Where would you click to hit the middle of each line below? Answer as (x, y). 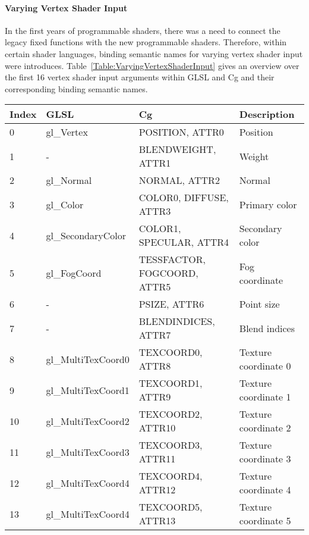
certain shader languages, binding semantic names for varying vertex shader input (154, 53)
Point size (259, 304)
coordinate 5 (265, 521)
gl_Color (65, 204)
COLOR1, (160, 229)
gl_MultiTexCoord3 (88, 452)
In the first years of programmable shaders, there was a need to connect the (143, 30)
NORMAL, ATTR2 (179, 180)
